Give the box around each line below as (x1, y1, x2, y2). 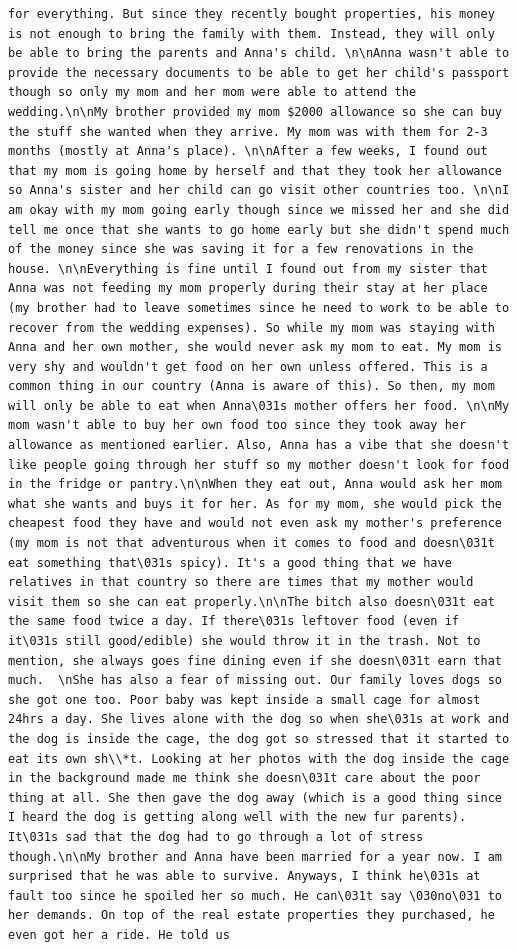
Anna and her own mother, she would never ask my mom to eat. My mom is (8, 340, 502, 355)
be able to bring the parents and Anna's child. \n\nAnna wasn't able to (8, 46, 510, 61)
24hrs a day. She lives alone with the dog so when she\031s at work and (8, 712, 510, 727)
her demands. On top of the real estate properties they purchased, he (8, 908, 495, 923)
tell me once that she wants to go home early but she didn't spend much (8, 222, 510, 237)
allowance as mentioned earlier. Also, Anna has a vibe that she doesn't (8, 438, 510, 453)
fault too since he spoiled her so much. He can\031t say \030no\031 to (8, 888, 502, 903)
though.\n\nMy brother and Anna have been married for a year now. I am (8, 849, 502, 864)
